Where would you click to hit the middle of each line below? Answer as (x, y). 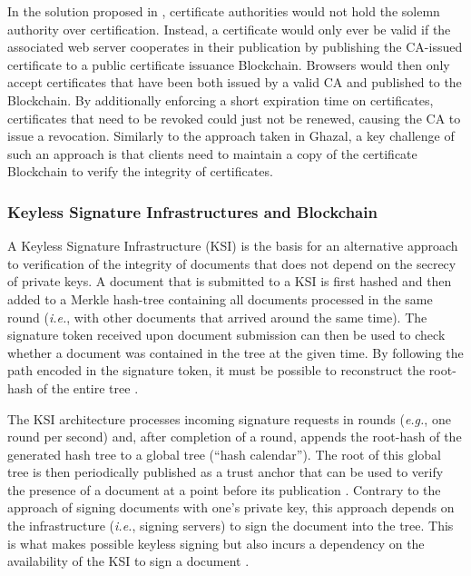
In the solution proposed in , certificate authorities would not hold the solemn (224, 11)
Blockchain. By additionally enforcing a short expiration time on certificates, (221, 99)
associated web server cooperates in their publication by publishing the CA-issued (235, 47)
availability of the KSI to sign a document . (128, 561)
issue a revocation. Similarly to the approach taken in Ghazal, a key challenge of (231, 136)
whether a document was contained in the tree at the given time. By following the (235, 352)
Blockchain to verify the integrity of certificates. (140, 171)
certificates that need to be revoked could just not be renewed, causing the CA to (234, 118)
